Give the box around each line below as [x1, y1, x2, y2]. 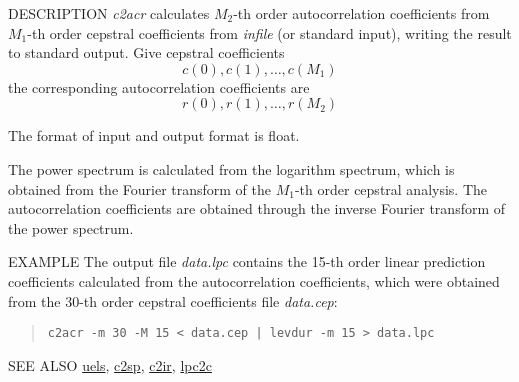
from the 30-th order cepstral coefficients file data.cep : [8, 290, 338, 311]
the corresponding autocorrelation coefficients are [8, 76, 310, 97]
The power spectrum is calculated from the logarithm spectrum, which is [8, 158, 455, 179]
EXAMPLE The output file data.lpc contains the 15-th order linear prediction [8, 251, 486, 272]
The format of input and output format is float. [8, 125, 300, 146]
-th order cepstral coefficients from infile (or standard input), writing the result [27, 22, 512, 43]
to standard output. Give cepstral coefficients [8, 42, 285, 63]
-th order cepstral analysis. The [294, 178, 488, 199]
